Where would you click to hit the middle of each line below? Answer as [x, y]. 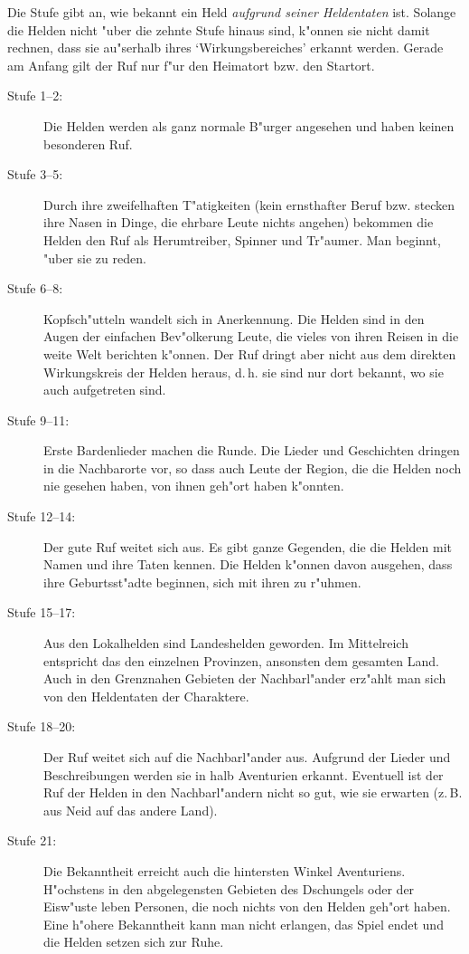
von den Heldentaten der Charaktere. [146, 696]
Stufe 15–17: [42, 612]
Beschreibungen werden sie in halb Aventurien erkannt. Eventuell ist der [244, 774]
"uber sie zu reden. [95, 258]
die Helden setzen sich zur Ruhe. [134, 942]
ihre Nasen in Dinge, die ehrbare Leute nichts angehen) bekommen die [239, 222]
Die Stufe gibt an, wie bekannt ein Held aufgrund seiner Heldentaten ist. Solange [232, 12]
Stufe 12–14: [42, 516]
